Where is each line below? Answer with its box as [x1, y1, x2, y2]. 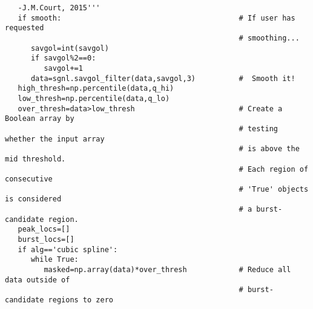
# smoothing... [239, 33, 300, 42]
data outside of [5, 275, 70, 284]
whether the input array [5, 134, 105, 143]
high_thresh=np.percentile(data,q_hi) [18, 84, 174, 93]
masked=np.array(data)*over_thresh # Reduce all [44, 265, 291, 275]
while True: [30, 255, 79, 264]
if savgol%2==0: [30, 54, 96, 63]
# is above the [239, 145, 300, 154]
